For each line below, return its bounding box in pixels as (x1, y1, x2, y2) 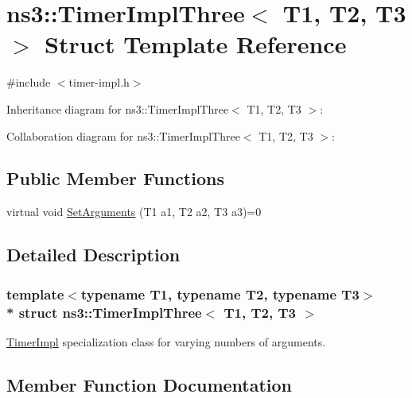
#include (6, 74, 51, 91)
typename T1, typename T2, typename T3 (80, 284, 360, 303)
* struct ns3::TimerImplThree (6, 302, 202, 322)
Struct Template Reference (45, 28, 347, 60)
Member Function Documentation (6, 372, 293, 396)
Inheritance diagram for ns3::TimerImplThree (6, 100, 229, 117)
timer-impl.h (68, 74, 130, 91)
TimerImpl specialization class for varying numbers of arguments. (6, 333, 326, 350)
